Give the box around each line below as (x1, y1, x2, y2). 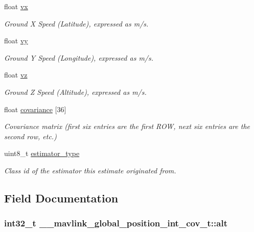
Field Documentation (4, 190, 119, 205)
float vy (4, 35, 28, 46)
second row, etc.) (4, 131, 57, 141)
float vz (4, 69, 28, 80)
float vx (4, 1, 28, 11)
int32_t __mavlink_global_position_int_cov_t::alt (4, 217, 227, 229)
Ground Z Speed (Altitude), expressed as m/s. (4, 86, 147, 97)
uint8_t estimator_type (4, 148, 80, 159)
